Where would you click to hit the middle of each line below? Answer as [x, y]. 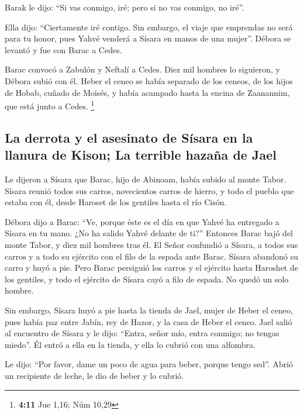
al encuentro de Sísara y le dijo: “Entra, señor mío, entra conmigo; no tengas [142, 333]
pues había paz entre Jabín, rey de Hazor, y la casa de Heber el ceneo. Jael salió [148, 321]
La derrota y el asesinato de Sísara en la [129, 137]
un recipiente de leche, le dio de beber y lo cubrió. [94, 375]
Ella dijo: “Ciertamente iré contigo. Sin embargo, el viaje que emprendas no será [149, 27]
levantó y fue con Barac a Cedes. [63, 49]
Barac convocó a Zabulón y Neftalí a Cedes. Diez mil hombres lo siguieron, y [142, 69]
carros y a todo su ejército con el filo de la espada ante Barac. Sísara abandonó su [152, 256]
